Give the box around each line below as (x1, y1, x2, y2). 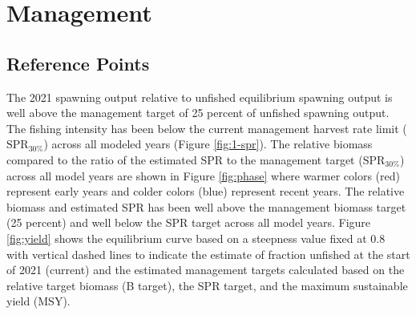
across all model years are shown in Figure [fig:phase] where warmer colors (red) (6, 167, 400, 184)
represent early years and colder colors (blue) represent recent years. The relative (6, 183, 405, 200)
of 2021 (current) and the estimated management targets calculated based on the (6, 261, 405, 278)
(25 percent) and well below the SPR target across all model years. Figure (6, 214, 371, 231)
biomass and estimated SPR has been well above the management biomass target (6, 198, 406, 215)
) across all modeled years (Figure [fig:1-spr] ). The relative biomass (43, 135, 373, 152)
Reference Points (6, 50, 150, 75)
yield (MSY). (6, 293, 71, 309)
